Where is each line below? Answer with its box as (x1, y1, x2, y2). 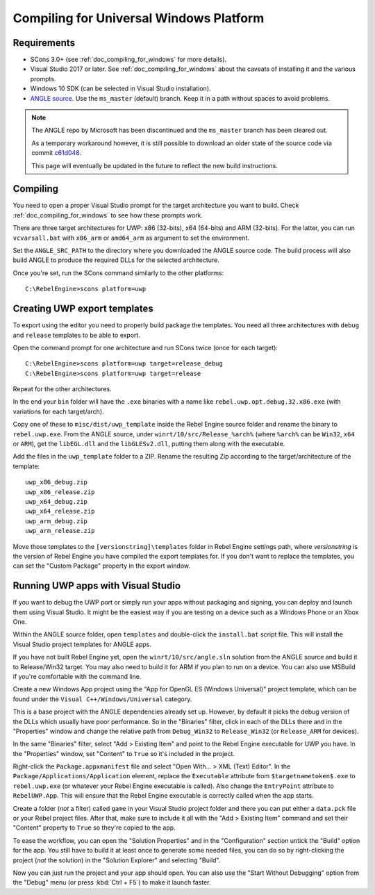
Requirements (12, 37, 76, 49)
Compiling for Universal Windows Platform (12, 10, 265, 26)
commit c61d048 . (31, 149, 82, 157)
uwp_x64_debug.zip (25, 498, 88, 505)
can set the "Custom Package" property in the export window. (12, 561, 191, 570)
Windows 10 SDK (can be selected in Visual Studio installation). (30, 84, 211, 93)
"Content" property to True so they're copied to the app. (12, 823, 176, 832)
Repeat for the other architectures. (12, 385, 112, 393)
